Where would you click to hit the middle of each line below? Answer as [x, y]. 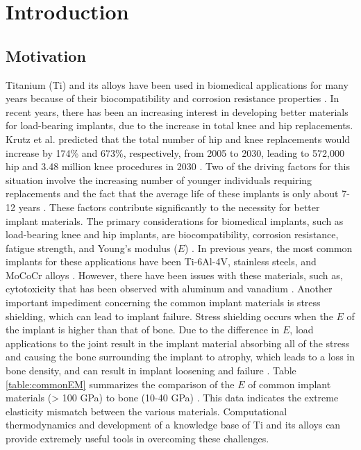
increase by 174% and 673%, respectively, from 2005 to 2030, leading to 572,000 [175, 152]
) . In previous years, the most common [269, 248]
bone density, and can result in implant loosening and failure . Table [151, 370]
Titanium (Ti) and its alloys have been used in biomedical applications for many [177, 84]
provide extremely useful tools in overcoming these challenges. [137, 439]
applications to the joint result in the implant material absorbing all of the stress [178, 343]
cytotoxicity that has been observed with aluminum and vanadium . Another [169, 289]
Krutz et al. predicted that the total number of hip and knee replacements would [178, 139]
